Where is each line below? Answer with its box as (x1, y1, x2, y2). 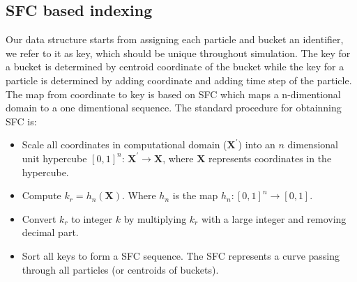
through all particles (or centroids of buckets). (22, 262, 219, 276)
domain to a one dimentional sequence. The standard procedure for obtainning (6, 100, 342, 115)
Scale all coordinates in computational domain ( (22, 137, 227, 152)
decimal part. (22, 225, 79, 240)
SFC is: (6, 113, 37, 128)
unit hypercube (22, 150, 87, 165)
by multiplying (123, 211, 187, 226)
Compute (22, 188, 61, 203)
